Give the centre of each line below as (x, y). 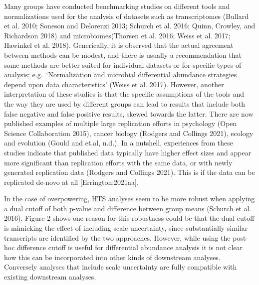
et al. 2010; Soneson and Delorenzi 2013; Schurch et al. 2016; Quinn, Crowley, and (130, 26)
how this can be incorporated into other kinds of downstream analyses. (112, 257)
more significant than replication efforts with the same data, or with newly (118, 162)
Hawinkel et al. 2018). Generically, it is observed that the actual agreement (119, 45)
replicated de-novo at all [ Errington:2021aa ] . (71, 182)
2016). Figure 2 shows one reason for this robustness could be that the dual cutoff (129, 218)
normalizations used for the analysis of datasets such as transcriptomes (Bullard (126, 16)
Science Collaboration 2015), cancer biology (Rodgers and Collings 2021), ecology (129, 133)
